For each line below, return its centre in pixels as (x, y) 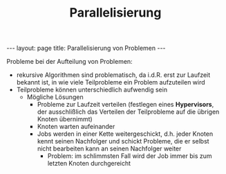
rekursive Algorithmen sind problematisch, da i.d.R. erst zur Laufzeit (113, 75)
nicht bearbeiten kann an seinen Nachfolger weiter (109, 149)
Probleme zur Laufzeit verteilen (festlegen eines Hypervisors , (125, 105)
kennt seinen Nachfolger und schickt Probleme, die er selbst (123, 141)
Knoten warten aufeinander (76, 127)
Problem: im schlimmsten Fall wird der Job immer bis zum (130, 156)
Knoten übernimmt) (65, 119)
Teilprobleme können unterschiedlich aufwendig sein (92, 90)
